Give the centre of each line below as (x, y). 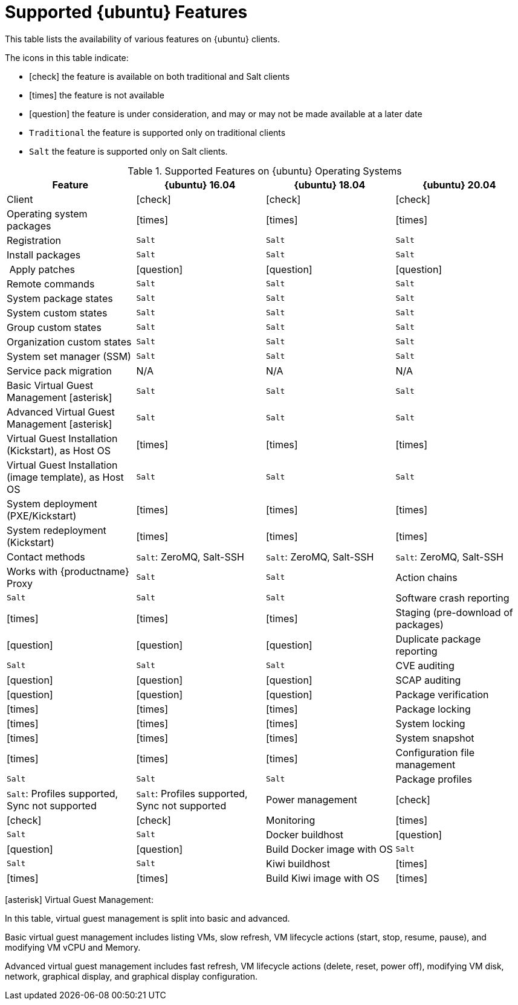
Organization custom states (69, 342)
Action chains (426, 577)
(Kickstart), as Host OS (59, 450)
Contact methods (46, 557)
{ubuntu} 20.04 (459, 185)
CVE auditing (425, 665)
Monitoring (291, 820)
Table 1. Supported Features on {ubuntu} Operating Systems (265, 171)
